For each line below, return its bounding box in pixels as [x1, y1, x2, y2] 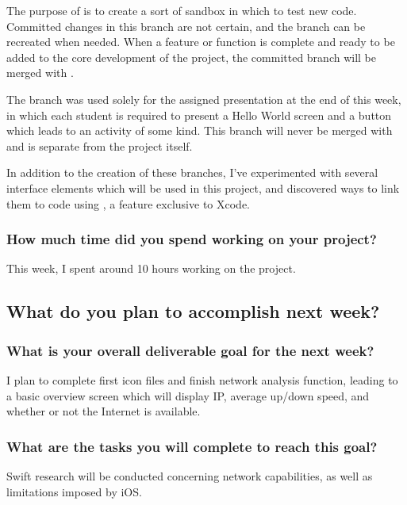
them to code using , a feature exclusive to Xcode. [6, 195, 250, 212]
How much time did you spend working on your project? [6, 229, 377, 249]
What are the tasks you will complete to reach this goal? [6, 436, 378, 456]
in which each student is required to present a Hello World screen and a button [6, 106, 392, 123]
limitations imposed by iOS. [6, 483, 142, 499]
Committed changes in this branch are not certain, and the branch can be [6, 17, 366, 34]
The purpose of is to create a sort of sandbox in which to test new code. [6, 2, 357, 18]
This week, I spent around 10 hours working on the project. [6, 260, 296, 277]
